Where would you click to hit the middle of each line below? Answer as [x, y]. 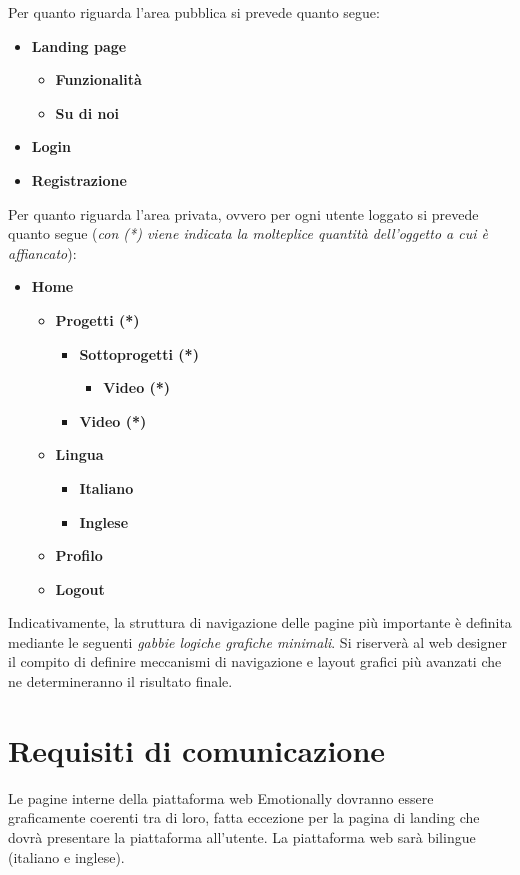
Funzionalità [98, 79]
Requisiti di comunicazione [197, 749]
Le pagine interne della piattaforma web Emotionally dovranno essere [221, 797]
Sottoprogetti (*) [139, 353]
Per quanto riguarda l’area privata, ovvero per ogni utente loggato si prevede [243, 213]
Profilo [79, 555]
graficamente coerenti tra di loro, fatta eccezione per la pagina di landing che [244, 817]
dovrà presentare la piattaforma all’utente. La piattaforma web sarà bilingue [242, 836]
